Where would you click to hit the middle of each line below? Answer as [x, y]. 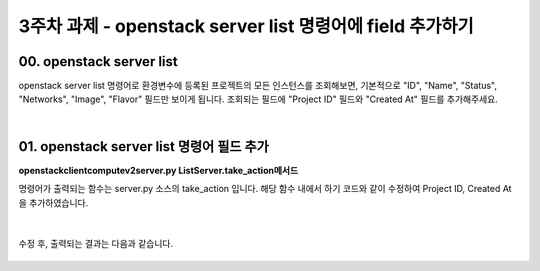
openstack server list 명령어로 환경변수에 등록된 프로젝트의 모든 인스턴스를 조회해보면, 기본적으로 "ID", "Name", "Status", [257, 86]
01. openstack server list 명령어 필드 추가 [143, 146]
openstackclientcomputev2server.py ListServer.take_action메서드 [158, 170]
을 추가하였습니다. [53, 202]
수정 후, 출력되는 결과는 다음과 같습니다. [96, 244]
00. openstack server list [98, 61]
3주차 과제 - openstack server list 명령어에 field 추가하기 [246, 26]
